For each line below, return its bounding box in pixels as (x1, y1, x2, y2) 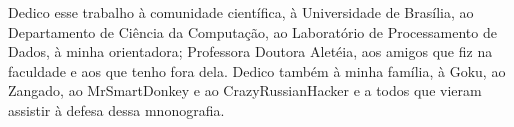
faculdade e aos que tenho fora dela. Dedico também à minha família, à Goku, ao (8, 60, 506, 81)
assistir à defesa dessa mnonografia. (8, 99, 225, 120)
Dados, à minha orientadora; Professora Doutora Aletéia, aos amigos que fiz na (8, 41, 493, 62)
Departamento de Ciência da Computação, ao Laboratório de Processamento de (8, 21, 497, 42)
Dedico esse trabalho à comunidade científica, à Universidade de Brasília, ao (8, 2, 474, 22)
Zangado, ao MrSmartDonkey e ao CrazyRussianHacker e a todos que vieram (8, 80, 482, 101)
